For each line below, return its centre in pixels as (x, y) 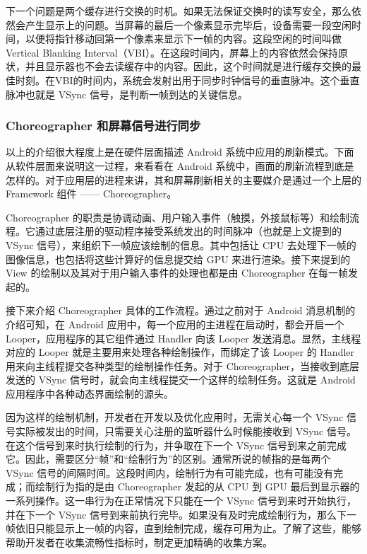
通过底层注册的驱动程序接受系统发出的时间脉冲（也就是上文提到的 (188, 231)
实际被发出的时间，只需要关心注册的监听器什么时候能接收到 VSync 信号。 (186, 431)
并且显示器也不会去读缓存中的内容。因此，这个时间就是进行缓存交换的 (188, 66)
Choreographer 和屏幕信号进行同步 (103, 126)
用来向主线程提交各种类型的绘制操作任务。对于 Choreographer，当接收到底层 (183, 365)
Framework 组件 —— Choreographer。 (91, 194)
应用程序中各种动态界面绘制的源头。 (90, 393)
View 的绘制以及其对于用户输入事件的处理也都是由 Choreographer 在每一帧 (177, 273)
